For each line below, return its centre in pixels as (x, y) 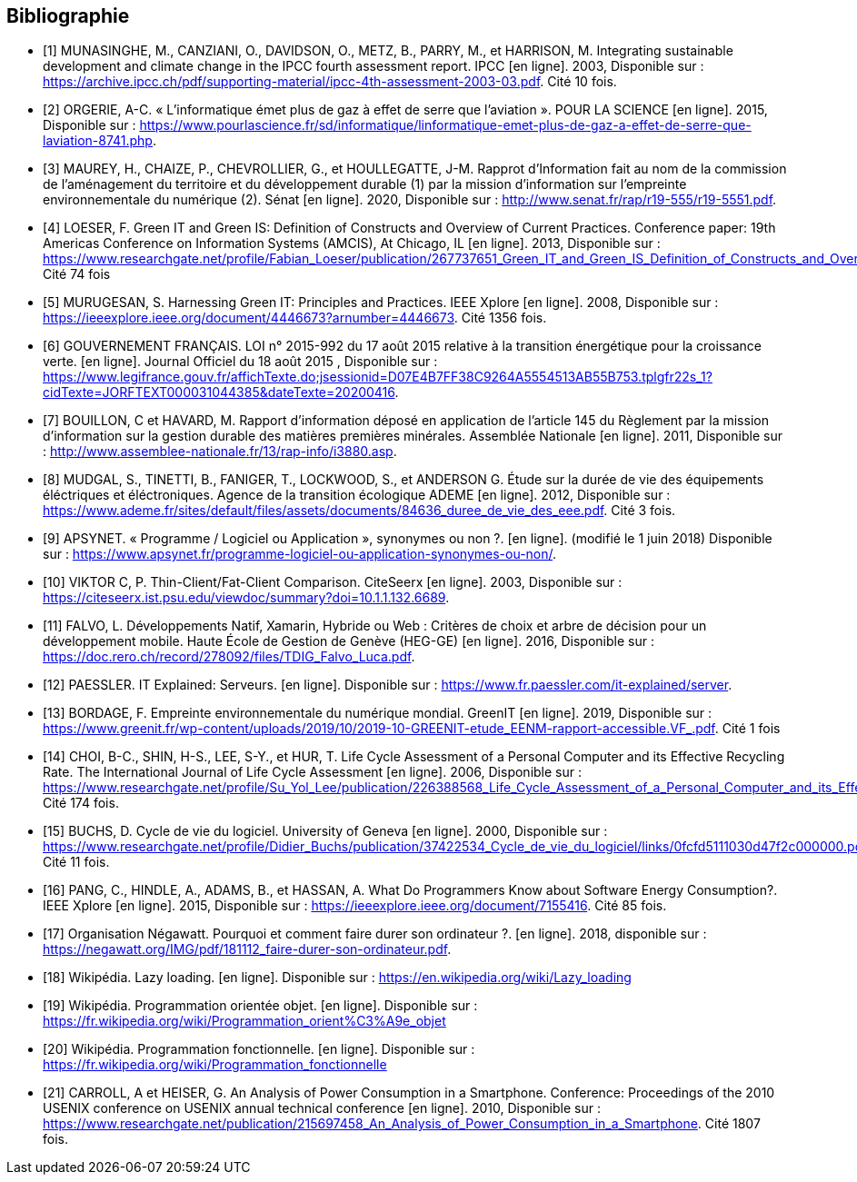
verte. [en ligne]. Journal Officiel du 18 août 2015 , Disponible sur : (240, 362)
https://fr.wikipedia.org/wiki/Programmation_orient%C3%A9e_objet (244, 1021)
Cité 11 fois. (76, 862)
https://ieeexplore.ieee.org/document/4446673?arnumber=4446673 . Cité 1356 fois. (295, 318)
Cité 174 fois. (81, 803)
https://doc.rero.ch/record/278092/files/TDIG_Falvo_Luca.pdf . (229, 657)
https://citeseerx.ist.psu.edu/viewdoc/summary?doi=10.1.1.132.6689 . (246, 598)
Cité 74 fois (77, 274)
